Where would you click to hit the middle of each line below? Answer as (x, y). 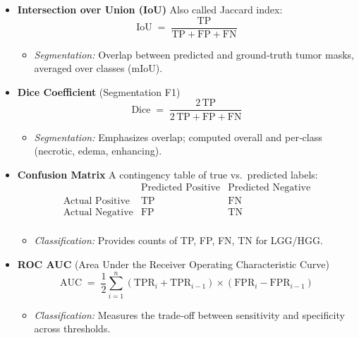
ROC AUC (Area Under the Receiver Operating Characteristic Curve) (173, 264)
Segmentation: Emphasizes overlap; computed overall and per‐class (178, 137)
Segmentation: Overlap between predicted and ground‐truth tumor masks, (194, 54)
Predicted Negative (269, 188)
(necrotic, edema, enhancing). (98, 151)
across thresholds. (72, 328)
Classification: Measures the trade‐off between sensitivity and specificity (189, 314)
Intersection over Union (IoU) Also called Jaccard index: (150, 9)
